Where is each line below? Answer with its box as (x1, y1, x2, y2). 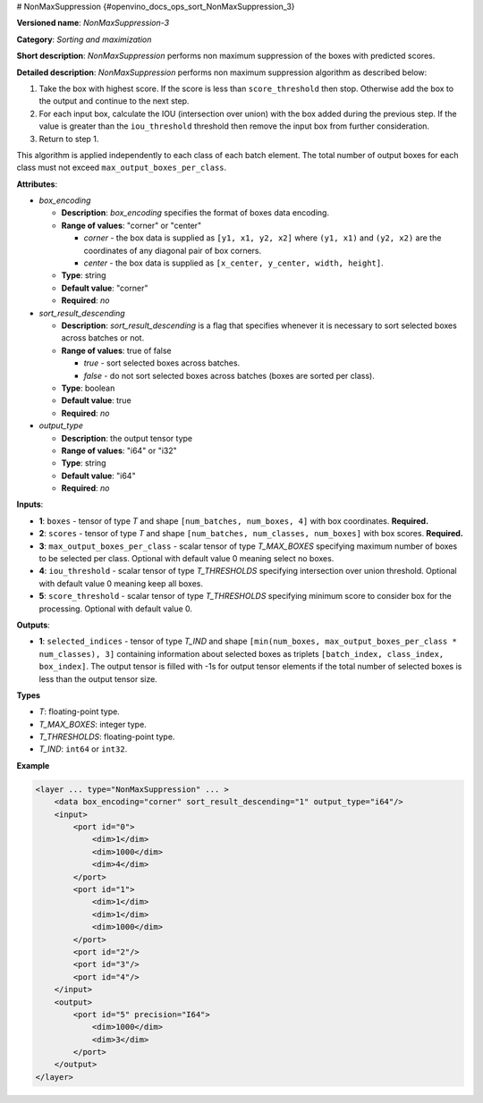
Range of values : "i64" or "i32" (61, 445, 178, 456)
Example (16, 760, 50, 770)
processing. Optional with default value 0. (38, 603, 192, 614)
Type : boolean (61, 383, 115, 393)
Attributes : (16, 179, 58, 189)
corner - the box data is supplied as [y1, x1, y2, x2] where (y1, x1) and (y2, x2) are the (83, 232, 442, 243)
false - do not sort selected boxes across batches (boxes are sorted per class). (83, 370, 375, 381)
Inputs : (16, 499, 44, 509)
